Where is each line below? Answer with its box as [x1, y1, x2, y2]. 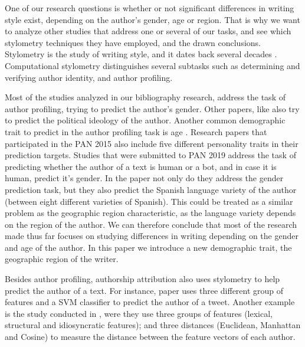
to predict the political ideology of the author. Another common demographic [5, 114, 286, 126]
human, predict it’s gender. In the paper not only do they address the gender [5, 172, 284, 184]
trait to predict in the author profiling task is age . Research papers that [5, 125, 267, 138]
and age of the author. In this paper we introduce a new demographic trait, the [5, 241, 292, 253]
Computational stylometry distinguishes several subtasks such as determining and [5, 59, 300, 71]
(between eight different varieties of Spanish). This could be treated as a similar [5, 195, 293, 207]
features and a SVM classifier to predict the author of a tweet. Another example [5, 296, 295, 308]
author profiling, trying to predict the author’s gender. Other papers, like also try [5, 102, 300, 114]
